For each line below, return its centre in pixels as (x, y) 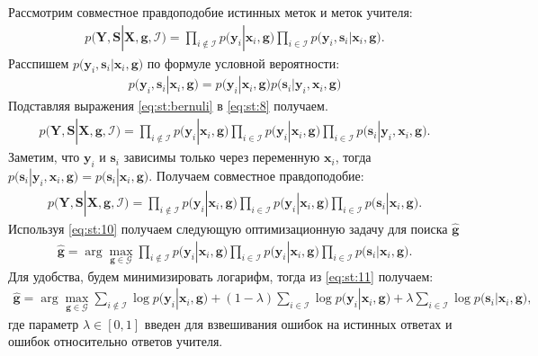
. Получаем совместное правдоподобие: (256, 175)
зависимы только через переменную (222, 157)
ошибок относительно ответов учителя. (116, 341)
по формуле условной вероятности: (243, 62)
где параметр (44, 323)
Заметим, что (44, 157)
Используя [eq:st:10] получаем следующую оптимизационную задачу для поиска (228, 228)
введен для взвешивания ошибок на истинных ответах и (298, 323)
